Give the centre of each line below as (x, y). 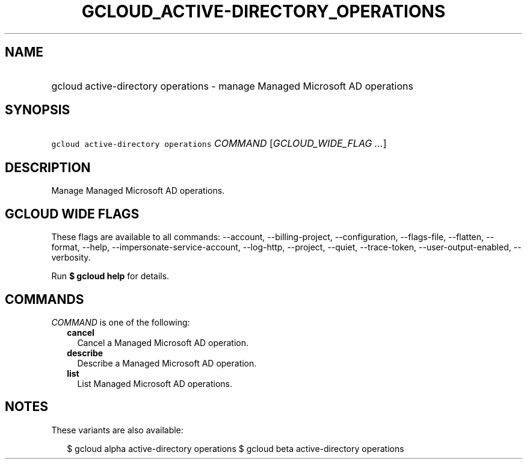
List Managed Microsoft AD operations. (155, 383)
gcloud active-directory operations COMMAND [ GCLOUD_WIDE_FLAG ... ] (219, 144)
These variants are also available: (117, 430)
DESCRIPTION (48, 167)
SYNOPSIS (38, 110)
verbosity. (71, 258)
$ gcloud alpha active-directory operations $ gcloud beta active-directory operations (236, 448)
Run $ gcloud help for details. (110, 276)
